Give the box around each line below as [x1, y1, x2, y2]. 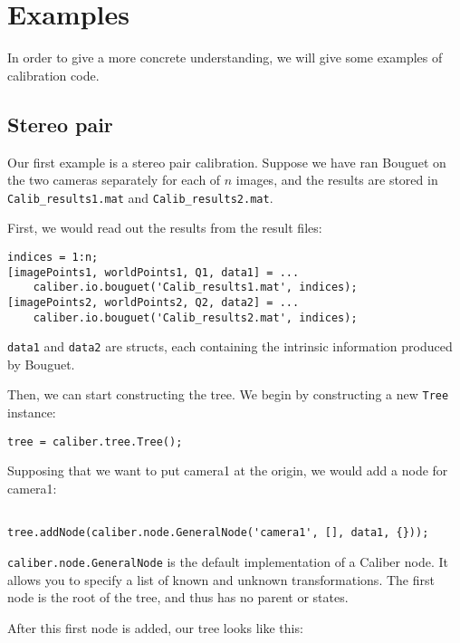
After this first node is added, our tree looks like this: [7, 618, 303, 637]
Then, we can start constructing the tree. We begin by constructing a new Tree [7, 385, 449, 404]
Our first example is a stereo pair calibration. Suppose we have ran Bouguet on [7, 152, 446, 171]
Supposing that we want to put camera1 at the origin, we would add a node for [7, 461, 448, 480]
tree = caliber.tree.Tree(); [7, 435, 183, 448]
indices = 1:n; [7, 250, 99, 264]
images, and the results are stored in [235, 170, 438, 189]
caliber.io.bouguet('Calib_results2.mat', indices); [33, 311, 358, 324]
